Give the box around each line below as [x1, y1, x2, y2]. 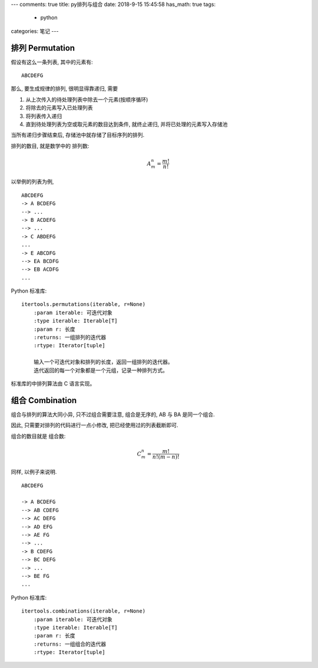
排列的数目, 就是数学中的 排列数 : [11, 142, 90, 149]
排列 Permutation [11, 43, 75, 53]
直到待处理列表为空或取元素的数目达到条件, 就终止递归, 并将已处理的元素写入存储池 [25, 121, 228, 128]
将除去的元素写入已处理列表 [25, 104, 93, 111]
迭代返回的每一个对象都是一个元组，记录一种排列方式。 [33, 367, 168, 374]
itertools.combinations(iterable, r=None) [21, 608, 146, 614]
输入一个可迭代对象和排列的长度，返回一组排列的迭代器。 [33, 359, 173, 365]
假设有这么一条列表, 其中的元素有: [11, 58, 94, 65]
